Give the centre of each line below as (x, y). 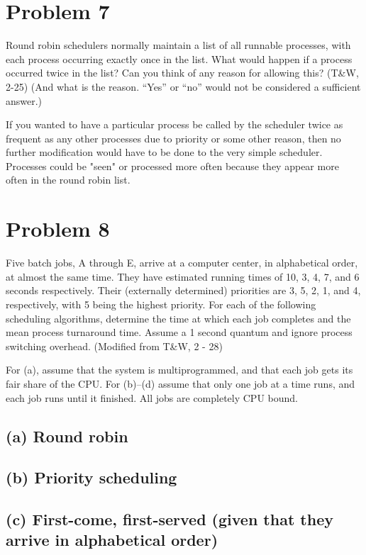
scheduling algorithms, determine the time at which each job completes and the (178, 318)
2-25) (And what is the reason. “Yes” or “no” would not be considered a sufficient (183, 86)
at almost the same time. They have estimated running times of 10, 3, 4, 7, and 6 (183, 276)
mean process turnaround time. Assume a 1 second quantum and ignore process (179, 332)
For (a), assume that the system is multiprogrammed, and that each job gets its (179, 370)
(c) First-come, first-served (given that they (170, 519)
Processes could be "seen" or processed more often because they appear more (172, 166)
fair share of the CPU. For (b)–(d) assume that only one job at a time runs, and (181, 383)
